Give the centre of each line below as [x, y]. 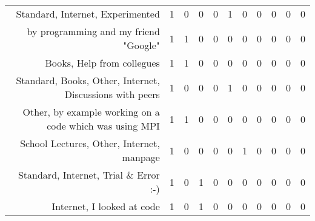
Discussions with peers [112, 94]
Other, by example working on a [91, 112]
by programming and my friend [93, 31]
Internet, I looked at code [106, 206]
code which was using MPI [103, 126]
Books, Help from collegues [102, 63]
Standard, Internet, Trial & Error [89, 175]
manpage [141, 157]
